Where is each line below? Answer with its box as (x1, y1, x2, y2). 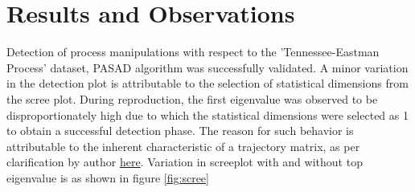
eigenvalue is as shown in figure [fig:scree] (6, 169, 209, 186)
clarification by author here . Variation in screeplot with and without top (6, 153, 363, 170)
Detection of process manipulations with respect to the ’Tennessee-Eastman (6, 43, 380, 60)
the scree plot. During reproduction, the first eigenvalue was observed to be (6, 90, 378, 107)
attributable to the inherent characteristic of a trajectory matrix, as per (6, 137, 360, 154)
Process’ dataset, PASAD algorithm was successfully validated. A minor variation (6, 59, 409, 76)
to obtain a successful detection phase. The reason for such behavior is (6, 122, 354, 139)
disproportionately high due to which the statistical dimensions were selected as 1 (6, 106, 409, 123)
